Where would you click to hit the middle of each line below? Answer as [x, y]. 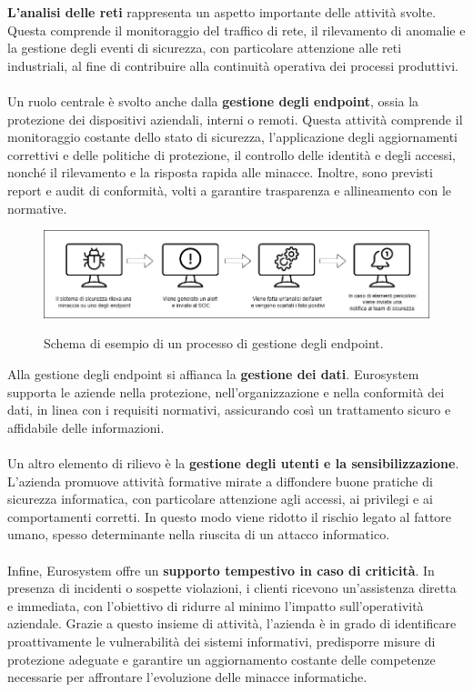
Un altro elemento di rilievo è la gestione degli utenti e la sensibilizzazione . [233, 463]
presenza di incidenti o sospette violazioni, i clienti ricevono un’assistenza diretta [232, 588]
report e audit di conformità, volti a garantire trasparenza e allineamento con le [230, 190]
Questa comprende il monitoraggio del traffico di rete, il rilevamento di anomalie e [236, 30]
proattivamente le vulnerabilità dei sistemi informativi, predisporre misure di [221, 641]
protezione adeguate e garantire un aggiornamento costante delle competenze [221, 659]
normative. [37, 208]
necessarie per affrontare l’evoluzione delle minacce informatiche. [187, 677]
